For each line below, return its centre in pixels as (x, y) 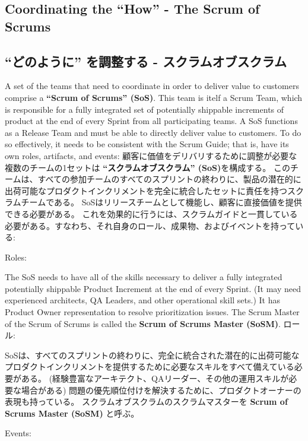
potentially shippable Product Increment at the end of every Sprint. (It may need (153, 288)
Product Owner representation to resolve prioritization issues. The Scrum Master (152, 312)
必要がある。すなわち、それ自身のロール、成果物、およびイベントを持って (150, 225)
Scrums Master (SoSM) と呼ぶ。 (72, 413)
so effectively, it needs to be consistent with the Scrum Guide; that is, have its (147, 144)
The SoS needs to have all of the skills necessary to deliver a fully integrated (144, 277)
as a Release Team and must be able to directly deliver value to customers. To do (153, 132)
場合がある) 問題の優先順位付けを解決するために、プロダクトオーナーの (161, 390)
